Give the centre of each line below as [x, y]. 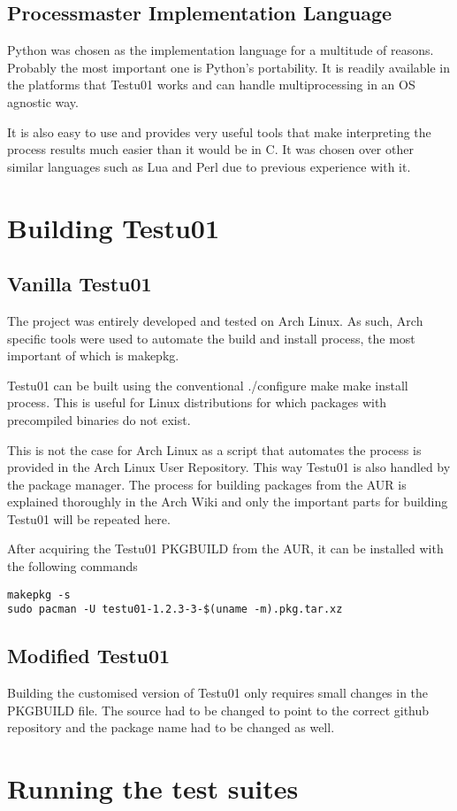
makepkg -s [39, 595]
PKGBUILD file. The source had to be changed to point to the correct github [218, 710]
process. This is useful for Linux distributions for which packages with [197, 402]
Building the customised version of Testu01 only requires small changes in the [218, 693]
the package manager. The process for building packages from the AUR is [207, 484]
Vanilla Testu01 [80, 284]
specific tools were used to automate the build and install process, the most [211, 338]
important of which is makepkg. [93, 355]
